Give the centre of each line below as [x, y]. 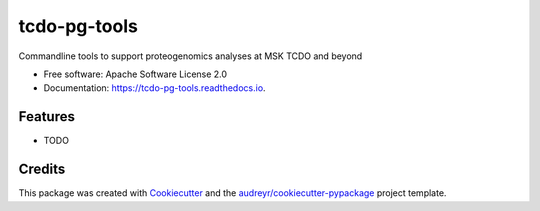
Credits [42, 169]
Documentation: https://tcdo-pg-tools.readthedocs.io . [154, 88]
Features [46, 116]
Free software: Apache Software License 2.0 [135, 74]
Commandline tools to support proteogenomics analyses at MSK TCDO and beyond [190, 56]
